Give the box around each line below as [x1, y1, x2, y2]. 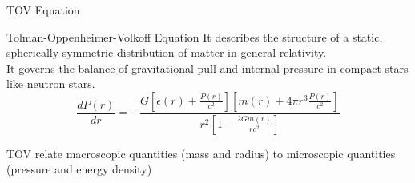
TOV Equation [6, 2, 80, 18]
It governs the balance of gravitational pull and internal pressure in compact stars [6, 59, 409, 76]
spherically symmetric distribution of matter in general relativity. [6, 44, 327, 61]
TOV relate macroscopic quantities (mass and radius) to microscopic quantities [6, 145, 396, 161]
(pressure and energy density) [6, 161, 152, 177]
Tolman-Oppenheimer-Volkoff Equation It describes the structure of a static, [6, 28, 383, 45]
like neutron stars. [6, 75, 95, 92]
